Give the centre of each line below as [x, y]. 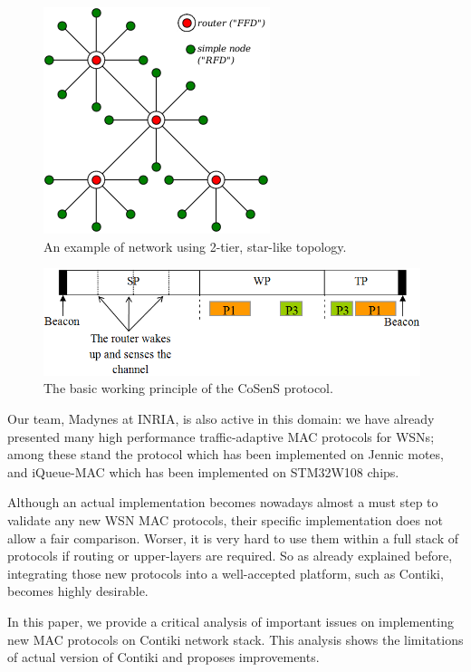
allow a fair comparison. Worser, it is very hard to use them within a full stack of [233, 538]
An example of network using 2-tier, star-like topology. [195, 246]
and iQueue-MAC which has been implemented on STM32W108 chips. [203, 471]
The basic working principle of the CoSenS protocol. [188, 388]
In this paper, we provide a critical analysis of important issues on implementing [231, 621]
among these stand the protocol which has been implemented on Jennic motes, [226, 454]
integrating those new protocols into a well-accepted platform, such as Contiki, [226, 573]
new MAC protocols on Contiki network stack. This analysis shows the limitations [235, 639]
